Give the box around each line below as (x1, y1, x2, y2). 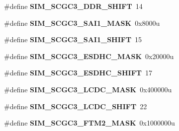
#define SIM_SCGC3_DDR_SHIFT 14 (4, 1, 143, 11)
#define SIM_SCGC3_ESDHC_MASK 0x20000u (4, 51, 174, 61)
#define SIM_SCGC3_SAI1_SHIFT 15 (4, 34, 142, 45)
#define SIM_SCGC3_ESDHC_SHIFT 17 (4, 67, 152, 78)
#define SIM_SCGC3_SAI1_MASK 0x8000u (4, 17, 160, 28)
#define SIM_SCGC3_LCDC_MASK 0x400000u (4, 84, 172, 94)
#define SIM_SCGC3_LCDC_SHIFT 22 (4, 101, 147, 111)
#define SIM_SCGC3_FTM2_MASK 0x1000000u (4, 118, 175, 128)
